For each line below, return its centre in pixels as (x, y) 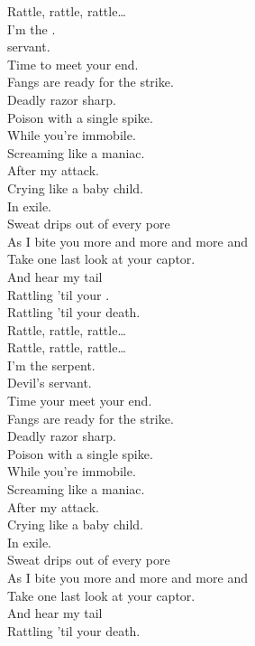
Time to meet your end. (73, 64)
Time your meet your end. (80, 401)
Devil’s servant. (50, 383)
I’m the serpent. (51, 365)
